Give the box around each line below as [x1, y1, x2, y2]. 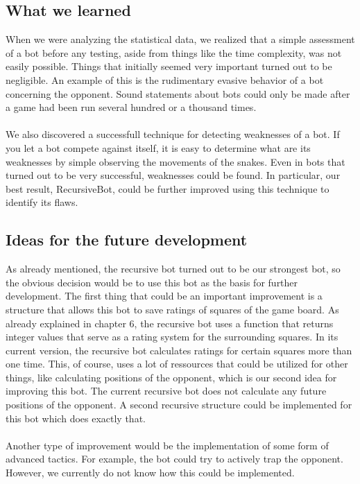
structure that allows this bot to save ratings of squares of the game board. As [6, 302, 339, 316]
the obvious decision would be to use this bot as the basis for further [6, 275, 298, 289]
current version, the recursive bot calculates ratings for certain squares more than [6, 343, 352, 357]
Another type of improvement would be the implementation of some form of [6, 438, 329, 452]
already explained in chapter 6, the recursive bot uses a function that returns [6, 316, 334, 330]
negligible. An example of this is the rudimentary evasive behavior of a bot [6, 72, 324, 87]
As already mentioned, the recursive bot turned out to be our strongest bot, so [6, 261, 341, 276]
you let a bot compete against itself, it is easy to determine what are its [6, 140, 311, 155]
